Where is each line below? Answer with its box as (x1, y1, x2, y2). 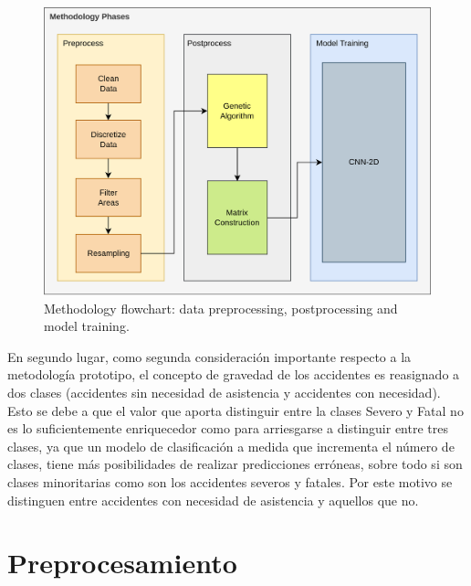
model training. (44, 316, 130, 336)
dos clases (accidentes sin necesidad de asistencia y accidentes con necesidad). (7, 383, 441, 402)
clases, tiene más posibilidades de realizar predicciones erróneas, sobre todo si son (7, 454, 463, 474)
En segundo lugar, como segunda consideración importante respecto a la (7, 346, 412, 366)
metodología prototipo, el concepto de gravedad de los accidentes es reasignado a (7, 365, 460, 384)
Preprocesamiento (7, 544, 237, 581)
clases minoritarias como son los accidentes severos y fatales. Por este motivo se (7, 473, 453, 492)
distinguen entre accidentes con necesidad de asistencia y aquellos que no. (7, 490, 419, 509)
